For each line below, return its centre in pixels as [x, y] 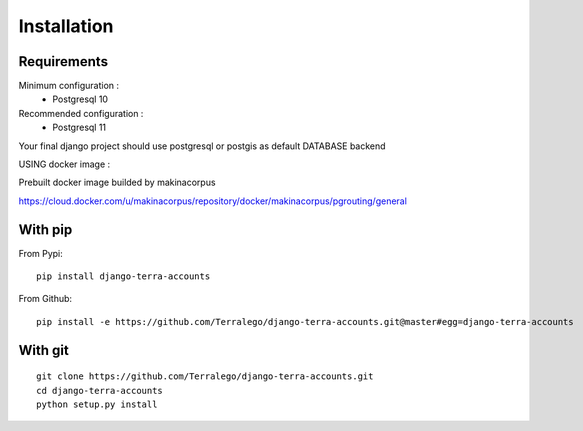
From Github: [45, 299]
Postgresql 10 [80, 99]
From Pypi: [41, 253]
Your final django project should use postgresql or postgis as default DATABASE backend [202, 146]
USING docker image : [64, 164]
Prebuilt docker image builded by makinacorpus [117, 182]
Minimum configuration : [69, 86]
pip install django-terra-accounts [123, 276]
